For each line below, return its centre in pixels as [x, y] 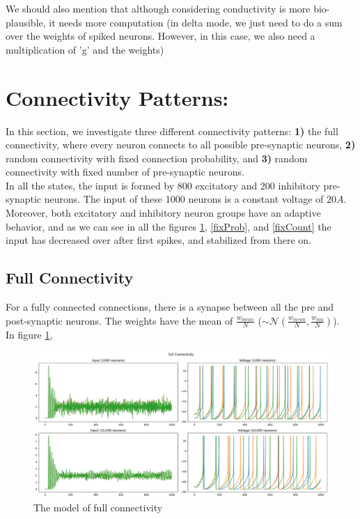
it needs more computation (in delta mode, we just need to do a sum [196, 22]
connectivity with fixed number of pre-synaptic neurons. [125, 172]
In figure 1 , [29, 334]
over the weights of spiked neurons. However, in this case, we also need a [161, 36]
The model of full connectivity [98, 508]
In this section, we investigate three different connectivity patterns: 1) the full [172, 131]
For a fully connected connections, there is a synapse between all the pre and [170, 307]
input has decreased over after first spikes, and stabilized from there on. [158, 240]
